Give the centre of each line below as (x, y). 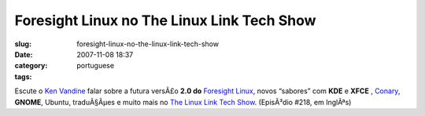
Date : (24, 54)
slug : (23, 44)
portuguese (95, 66)
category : (31, 66)
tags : (23, 76)
